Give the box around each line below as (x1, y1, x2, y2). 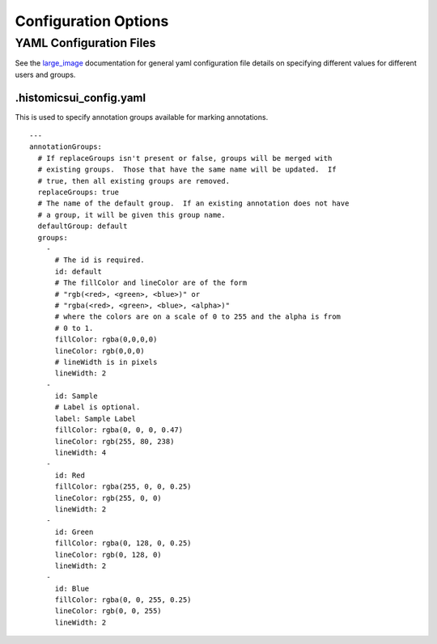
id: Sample (54, 392, 98, 400)
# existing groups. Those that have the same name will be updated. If (37, 165, 337, 174)
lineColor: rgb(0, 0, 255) (54, 607, 162, 616)
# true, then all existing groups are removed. (37, 176, 231, 185)
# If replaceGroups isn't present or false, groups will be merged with (37, 154, 333, 163)
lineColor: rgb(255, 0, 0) (54, 494, 162, 502)
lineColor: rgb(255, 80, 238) (54, 437, 175, 446)
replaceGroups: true (37, 188, 120, 197)
